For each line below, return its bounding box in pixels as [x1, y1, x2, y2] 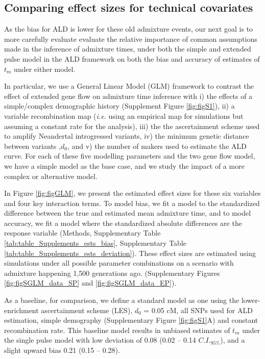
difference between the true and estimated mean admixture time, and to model [4, 208, 251, 218]
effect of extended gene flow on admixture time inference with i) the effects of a [4, 90, 253, 101]
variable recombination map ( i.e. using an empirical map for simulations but [4, 110, 244, 121]
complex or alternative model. [4, 170, 98, 181]
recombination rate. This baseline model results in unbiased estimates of [4, 324, 230, 335]
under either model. [14, 63, 76, 74]
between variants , [4, 140, 61, 151]
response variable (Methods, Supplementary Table [4, 227, 161, 238]
